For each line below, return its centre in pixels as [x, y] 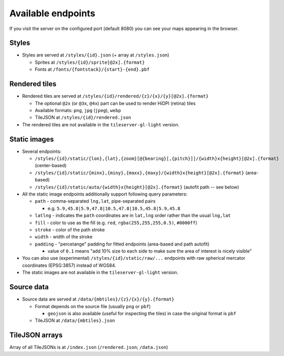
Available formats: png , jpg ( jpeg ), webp [78, 110]
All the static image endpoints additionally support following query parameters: [105, 194]
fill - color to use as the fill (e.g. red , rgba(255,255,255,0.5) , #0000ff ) [116, 223]
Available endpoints [52, 13]
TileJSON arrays [36, 335]
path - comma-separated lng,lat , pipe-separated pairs [95, 201]
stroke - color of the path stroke [70, 230]
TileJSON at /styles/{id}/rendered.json [83, 118]
